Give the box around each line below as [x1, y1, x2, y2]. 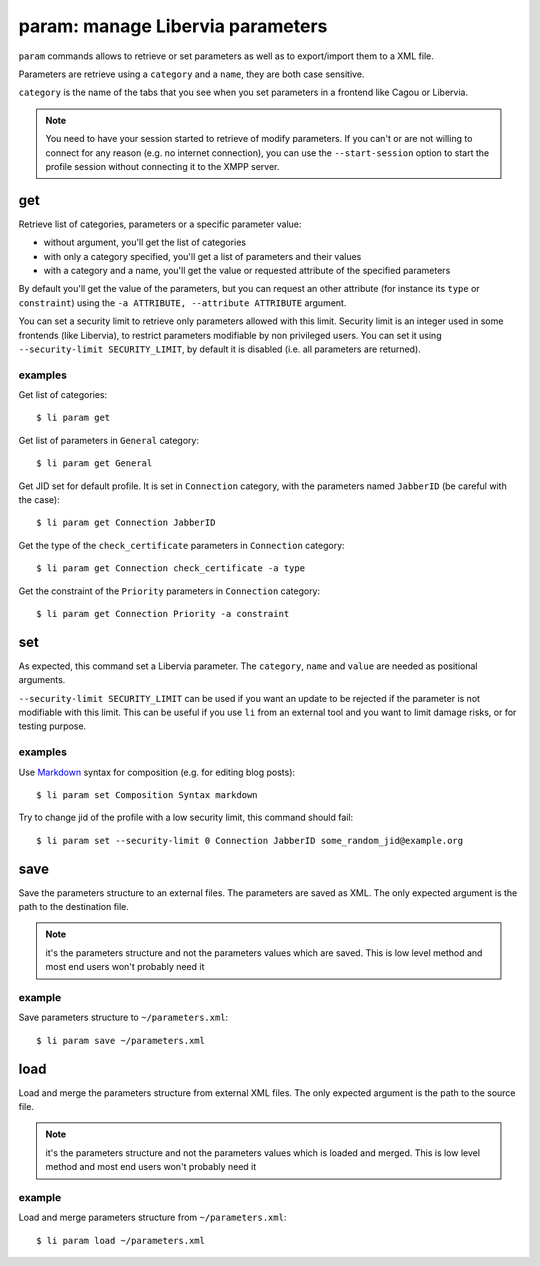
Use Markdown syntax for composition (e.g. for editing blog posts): [18, 766, 295, 778]
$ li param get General [36, 458, 153, 469]
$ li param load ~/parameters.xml [36, 1235, 205, 1246]
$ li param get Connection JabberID [36, 517, 216, 529]
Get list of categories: [18, 389, 108, 401]
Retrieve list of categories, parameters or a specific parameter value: [18, 218, 302, 230]
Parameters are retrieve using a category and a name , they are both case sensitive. [18, 68, 365, 80]
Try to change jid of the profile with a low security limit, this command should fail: [18, 811, 354, 824]
